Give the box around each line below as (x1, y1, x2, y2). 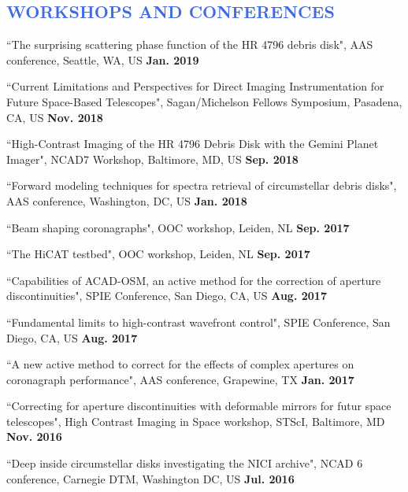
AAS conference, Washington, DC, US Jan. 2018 (6, 192, 247, 209)
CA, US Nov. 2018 (6, 109, 103, 125)
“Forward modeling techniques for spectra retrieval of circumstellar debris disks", (6, 177, 397, 194)
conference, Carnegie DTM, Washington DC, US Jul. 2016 (6, 470, 295, 486)
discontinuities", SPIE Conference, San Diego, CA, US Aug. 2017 (6, 287, 327, 304)
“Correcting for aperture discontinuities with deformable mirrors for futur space (6, 398, 391, 414)
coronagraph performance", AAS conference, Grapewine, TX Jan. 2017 (6, 371, 354, 387)
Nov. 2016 (6, 428, 62, 445)
